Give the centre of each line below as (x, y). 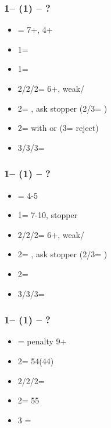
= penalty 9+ (42, 341)
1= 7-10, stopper (48, 215)
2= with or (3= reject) (58, 128)
